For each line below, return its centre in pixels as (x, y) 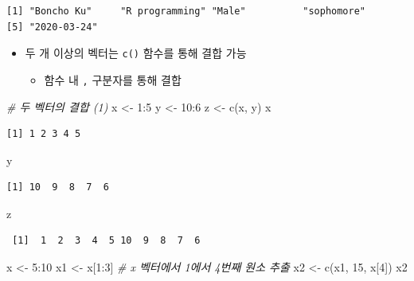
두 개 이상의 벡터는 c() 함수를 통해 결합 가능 (136, 53)
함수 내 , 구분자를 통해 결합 (113, 79)
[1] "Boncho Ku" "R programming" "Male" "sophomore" (186, 11)
